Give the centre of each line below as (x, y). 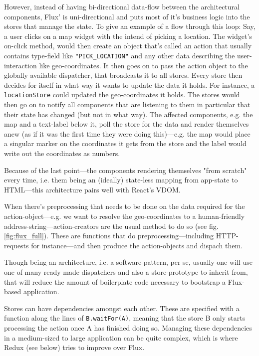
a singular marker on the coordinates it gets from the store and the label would (125, 143)
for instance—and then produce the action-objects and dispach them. (137, 245)
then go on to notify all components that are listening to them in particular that (127, 104)
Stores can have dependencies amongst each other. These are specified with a (122, 308)
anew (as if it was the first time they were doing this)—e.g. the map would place (127, 133)
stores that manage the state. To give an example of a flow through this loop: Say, (130, 26)
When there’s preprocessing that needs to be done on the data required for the (125, 206)
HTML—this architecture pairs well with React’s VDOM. (92, 189)
